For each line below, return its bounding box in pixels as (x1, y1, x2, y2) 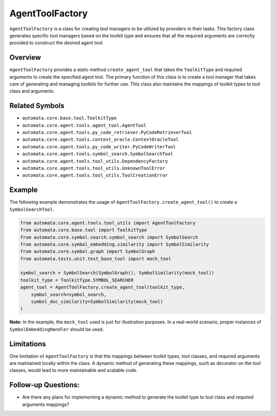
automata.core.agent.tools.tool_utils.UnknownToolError (22, 165, 166, 171)
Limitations (9, 339, 46, 348)
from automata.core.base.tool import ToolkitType (20, 227, 147, 233)
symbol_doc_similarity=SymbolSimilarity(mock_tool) (31, 299, 164, 304)
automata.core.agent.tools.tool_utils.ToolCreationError (22, 172, 168, 179)
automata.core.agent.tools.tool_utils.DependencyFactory (22, 158, 168, 164)
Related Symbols (9, 101, 65, 110)
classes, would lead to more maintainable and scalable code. (9, 367, 138, 374)
